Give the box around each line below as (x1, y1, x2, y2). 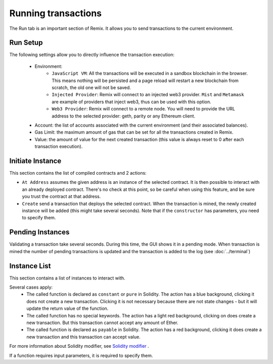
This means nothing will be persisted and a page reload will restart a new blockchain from (52, 77, 239, 84)
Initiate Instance (9, 156, 62, 165)
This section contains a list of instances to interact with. (9, 275, 126, 281)
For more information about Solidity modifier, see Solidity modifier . (9, 343, 149, 349)
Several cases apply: (9, 284, 53, 290)
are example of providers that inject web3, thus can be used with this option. (52, 99, 212, 105)
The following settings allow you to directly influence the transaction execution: (9, 52, 174, 58)
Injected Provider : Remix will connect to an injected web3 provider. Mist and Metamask (52, 92, 245, 98)
